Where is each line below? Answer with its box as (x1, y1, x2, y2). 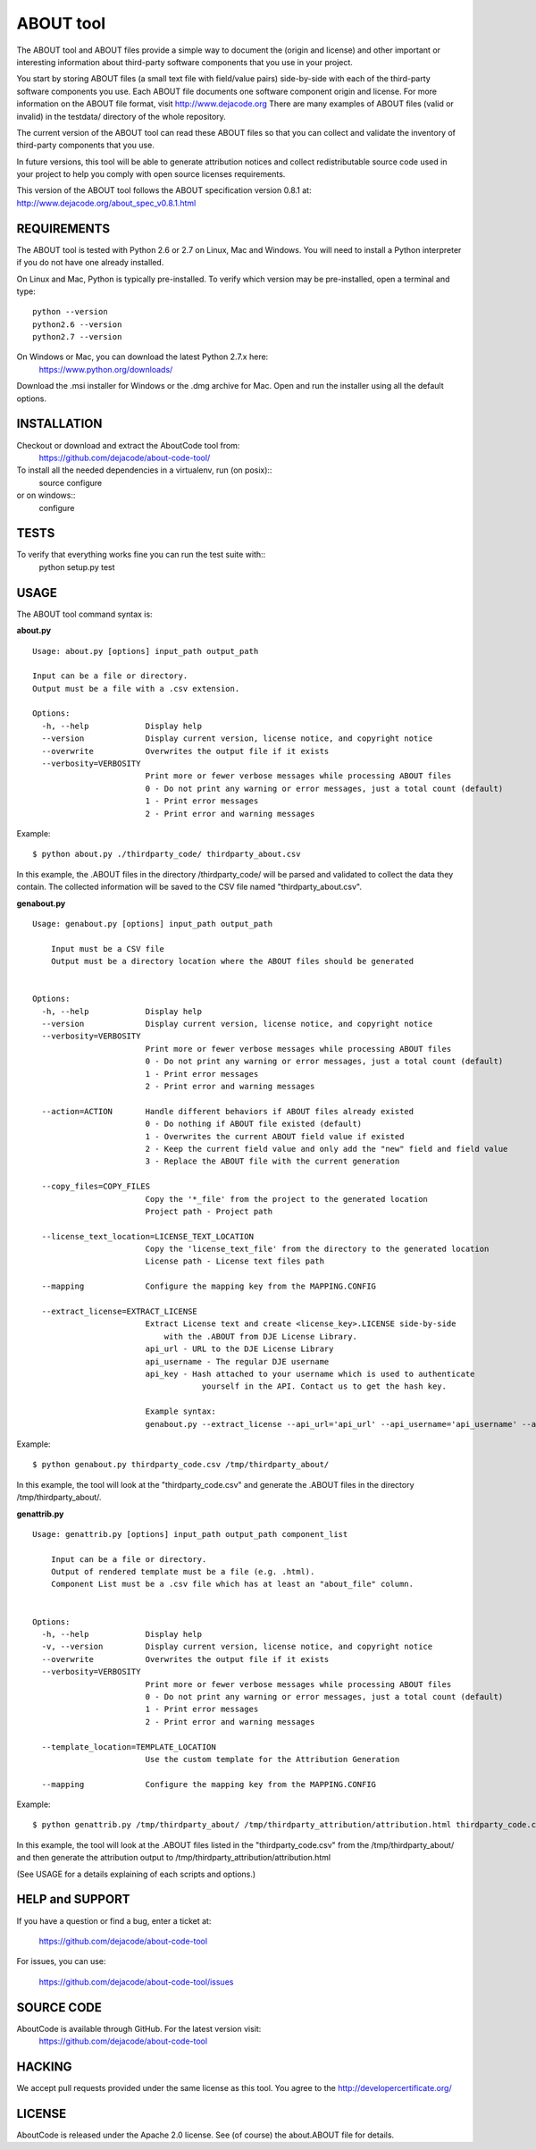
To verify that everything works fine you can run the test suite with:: (16, 550, 266, 560)
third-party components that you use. (16, 139, 155, 151)
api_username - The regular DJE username (145, 1356, 330, 1366)
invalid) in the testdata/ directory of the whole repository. (16, 111, 227, 122)
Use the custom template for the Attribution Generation (145, 1754, 400, 1764)
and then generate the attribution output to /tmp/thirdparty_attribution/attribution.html (16, 1852, 331, 1863)
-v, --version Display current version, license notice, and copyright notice (41, 1642, 433, 1652)
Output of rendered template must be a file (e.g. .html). (50, 1566, 315, 1577)
